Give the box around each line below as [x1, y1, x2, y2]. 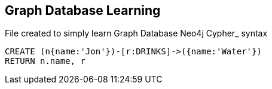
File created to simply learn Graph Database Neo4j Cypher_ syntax [5, 28, 268, 39]
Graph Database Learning [5, 3, 161, 18]
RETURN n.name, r [5, 56, 85, 66]
